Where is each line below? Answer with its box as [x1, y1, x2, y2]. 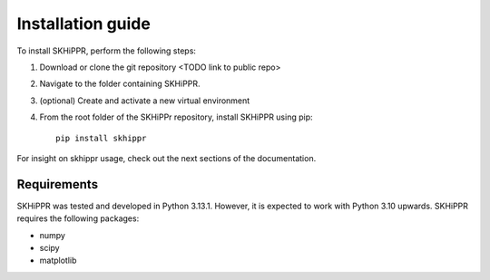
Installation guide [16, 14, 152, 34]
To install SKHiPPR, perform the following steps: [16, 45, 197, 56]
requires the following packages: [16, 213, 140, 224]
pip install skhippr [55, 132, 147, 143]
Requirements [16, 177, 99, 192]
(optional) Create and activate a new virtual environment [39, 95, 250, 106]
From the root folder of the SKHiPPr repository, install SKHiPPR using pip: [39, 111, 313, 122]
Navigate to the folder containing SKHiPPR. [39, 78, 201, 90]
